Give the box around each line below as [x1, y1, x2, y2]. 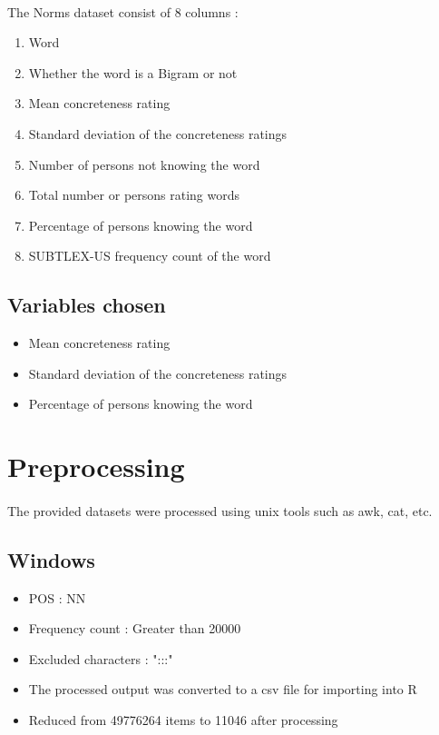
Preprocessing [7, 448, 185, 485]
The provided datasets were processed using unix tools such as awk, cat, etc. [7, 501, 433, 520]
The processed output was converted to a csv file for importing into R [28, 680, 417, 699]
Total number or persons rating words [28, 185, 240, 204]
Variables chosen [7, 291, 166, 319]
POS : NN [28, 588, 86, 607]
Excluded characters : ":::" [28, 649, 173, 668]
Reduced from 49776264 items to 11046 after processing [28, 710, 338, 730]
